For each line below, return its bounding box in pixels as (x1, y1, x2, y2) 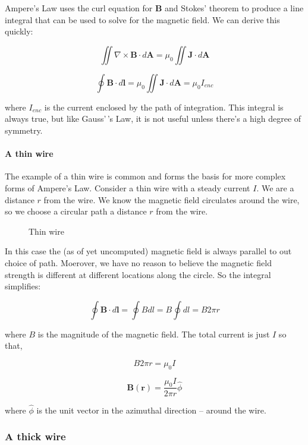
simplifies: (5, 280, 41, 292)
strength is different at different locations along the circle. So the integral (5, 268, 271, 280)
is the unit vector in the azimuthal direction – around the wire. (36, 403, 266, 416)
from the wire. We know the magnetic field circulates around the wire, (43, 193, 300, 206)
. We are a (256, 181, 294, 194)
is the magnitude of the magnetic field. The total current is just (37, 327, 270, 340)
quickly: (5, 25, 33, 37)
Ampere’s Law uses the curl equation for (5, 2, 153, 14)
